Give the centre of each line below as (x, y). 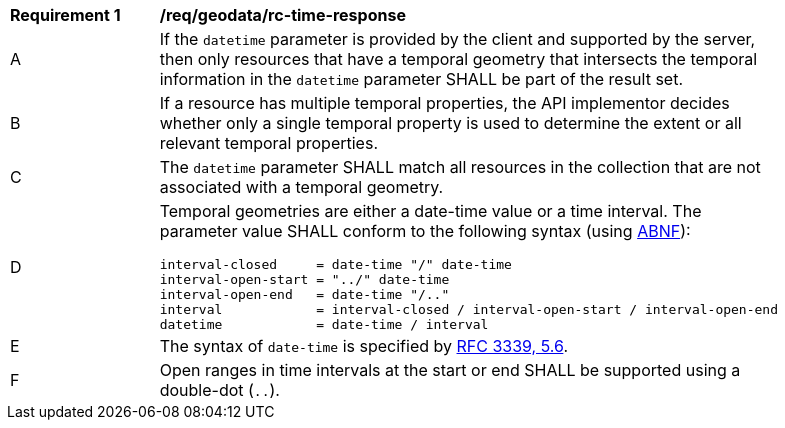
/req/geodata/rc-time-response (282, 15)
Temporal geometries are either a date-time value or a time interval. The (430, 211)
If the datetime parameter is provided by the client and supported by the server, (457, 39)
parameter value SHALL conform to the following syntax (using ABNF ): (425, 231)
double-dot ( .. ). (219, 390)
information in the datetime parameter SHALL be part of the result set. (421, 79)
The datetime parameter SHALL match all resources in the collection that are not (460, 167)
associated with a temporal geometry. (301, 187)
